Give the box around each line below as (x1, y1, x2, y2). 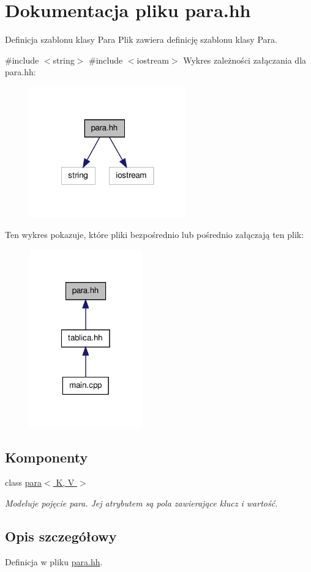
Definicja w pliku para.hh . (5, 555, 103, 568)
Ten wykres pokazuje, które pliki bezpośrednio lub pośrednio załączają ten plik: (5, 228, 304, 241)
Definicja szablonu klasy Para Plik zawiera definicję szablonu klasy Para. (5, 33, 277, 46)
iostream (137, 53, 169, 66)
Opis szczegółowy (5, 526, 117, 545)
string (53, 53, 75, 66)
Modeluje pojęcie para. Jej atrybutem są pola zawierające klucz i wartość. (5, 496, 278, 509)
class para (5, 476, 42, 489)
